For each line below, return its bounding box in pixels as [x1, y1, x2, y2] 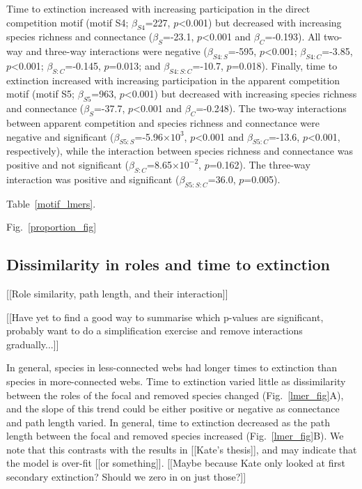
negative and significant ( [6, 129, 114, 143]
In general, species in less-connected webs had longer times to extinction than [6, 360, 337, 375]
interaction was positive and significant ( [6, 171, 180, 186]
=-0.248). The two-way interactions [196, 101, 347, 116]
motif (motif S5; [6, 86, 75, 101]
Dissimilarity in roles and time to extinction [6, 254, 331, 275]
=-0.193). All [265, 29, 321, 44]
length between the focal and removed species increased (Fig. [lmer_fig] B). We [6, 428, 344, 443]
